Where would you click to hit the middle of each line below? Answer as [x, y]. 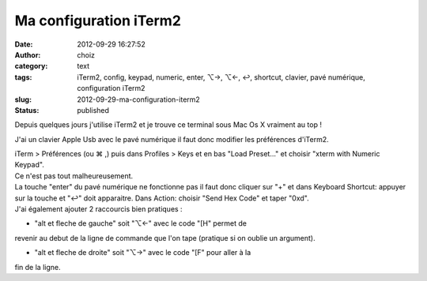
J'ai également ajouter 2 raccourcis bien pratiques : [98, 209]
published [93, 110]
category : [31, 66]
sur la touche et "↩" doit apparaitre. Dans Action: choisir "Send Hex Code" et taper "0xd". [162, 198]
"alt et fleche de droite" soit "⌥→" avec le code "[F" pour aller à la [143, 253]
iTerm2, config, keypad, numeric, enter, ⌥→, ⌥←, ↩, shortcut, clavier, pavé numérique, [221, 77]
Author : [28, 54]
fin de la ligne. [38, 267]
